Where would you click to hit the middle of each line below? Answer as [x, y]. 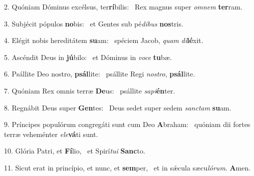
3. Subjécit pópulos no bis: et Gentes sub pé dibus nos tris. [94, 23]
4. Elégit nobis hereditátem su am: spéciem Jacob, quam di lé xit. [104, 40]
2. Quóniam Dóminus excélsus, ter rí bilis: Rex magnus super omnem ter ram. [123, 6]
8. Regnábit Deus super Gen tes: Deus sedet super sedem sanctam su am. [118, 107]
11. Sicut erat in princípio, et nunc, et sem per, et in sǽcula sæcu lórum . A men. [128, 167]
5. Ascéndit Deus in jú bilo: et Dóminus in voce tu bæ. [88, 57]
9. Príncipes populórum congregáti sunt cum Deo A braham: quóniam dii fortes [127, 124]
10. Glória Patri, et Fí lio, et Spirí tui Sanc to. [75, 151]
